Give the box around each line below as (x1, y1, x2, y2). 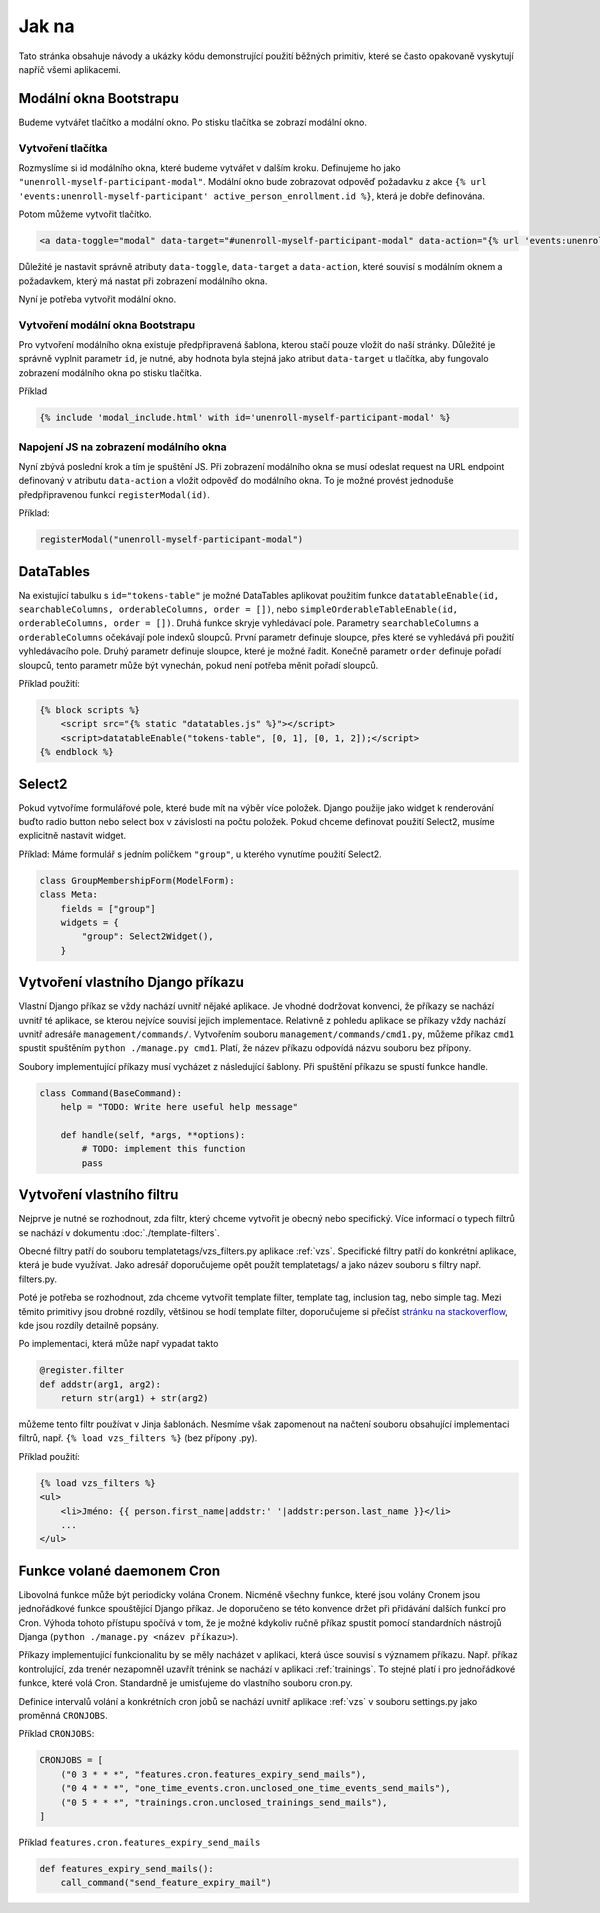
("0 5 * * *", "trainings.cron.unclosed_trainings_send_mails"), (60, 1796, 388, 1808)
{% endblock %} (39, 746, 114, 758)
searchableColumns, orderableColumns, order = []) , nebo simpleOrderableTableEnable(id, (18, 603, 459, 615)
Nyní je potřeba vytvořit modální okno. (18, 293, 177, 305)
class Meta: (39, 889, 99, 900)
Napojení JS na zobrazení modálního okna (18, 440, 227, 454)
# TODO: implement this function (81, 1143, 246, 1155)
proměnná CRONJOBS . (18, 1710, 109, 1722)
